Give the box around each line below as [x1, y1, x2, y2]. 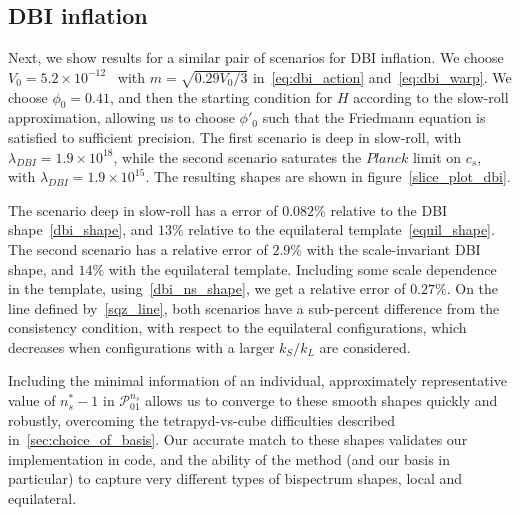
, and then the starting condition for [110, 86, 333, 107]
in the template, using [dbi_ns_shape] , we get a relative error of [8, 278, 406, 299]
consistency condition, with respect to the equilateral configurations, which [8, 317, 467, 338]
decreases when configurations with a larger [8, 336, 275, 357]
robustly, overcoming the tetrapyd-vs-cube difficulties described [8, 409, 396, 430]
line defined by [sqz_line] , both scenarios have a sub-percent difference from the [8, 297, 500, 318]
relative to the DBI [330, 199, 448, 220]
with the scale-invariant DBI [306, 238, 481, 259]
